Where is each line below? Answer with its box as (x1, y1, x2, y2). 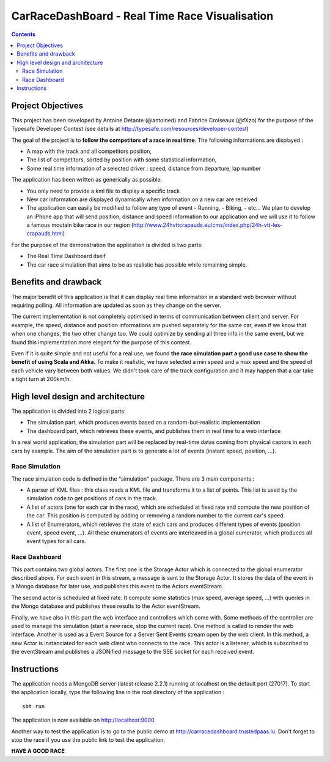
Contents (11, 31, 36, 38)
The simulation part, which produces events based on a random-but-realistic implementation (26, 419, 261, 426)
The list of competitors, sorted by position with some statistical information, (26, 156, 217, 163)
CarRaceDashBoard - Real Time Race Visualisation (11, 9, 274, 23)
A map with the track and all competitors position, (26, 147, 152, 155)
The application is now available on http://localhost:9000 (11, 716, 155, 724)
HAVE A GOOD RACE (11, 747, 65, 755)
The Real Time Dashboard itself (26, 253, 106, 260)
